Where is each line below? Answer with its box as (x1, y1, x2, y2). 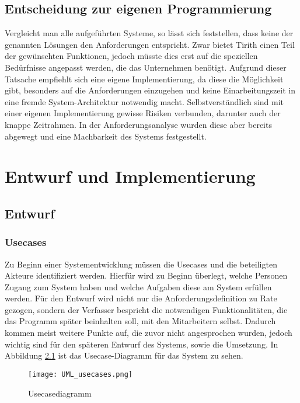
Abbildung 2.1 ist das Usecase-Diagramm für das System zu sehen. (5, 349, 243, 362)
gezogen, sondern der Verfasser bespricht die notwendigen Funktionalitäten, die (5, 303, 288, 315)
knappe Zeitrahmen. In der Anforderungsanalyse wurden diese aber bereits (5, 118, 272, 130)
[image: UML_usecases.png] (28, 370, 132, 378)
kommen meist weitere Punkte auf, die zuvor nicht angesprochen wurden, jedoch (5, 326, 292, 339)
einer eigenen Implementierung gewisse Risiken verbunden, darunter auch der (5, 107, 281, 119)
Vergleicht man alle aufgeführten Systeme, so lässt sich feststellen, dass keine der (5, 27, 294, 39)
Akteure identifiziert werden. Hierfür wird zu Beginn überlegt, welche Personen (5, 269, 288, 282)
